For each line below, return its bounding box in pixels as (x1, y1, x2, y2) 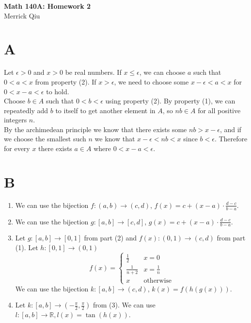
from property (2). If (35, 76, 96, 86)
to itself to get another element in (55, 105, 156, 115)
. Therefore (214, 134, 248, 144)
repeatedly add (4, 105, 48, 115)
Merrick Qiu (4, 10, 40, 20)
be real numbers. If (65, 67, 122, 77)
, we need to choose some (114, 76, 189, 86)
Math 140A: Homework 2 (4, 1, 91, 11)
